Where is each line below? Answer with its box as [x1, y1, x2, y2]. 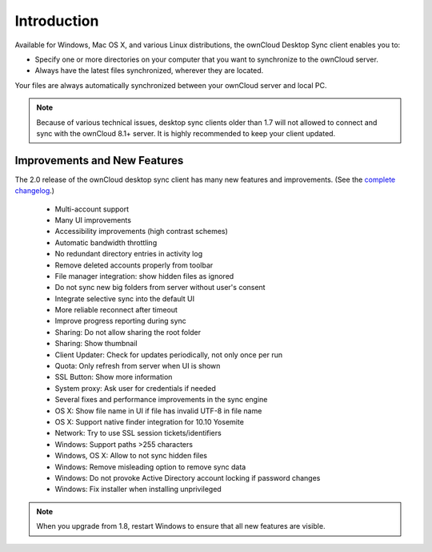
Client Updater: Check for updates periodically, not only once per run [54, 349, 283, 360]
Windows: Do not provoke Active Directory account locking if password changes [54, 473, 321, 482]
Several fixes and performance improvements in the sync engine [54, 395, 268, 405]
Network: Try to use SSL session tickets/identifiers [54, 429, 222, 438]
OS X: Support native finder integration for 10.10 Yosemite [54, 417, 244, 426]
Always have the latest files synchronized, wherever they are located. [34, 66, 264, 75]
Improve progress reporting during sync [54, 316, 187, 326]
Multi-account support [54, 204, 130, 214]
